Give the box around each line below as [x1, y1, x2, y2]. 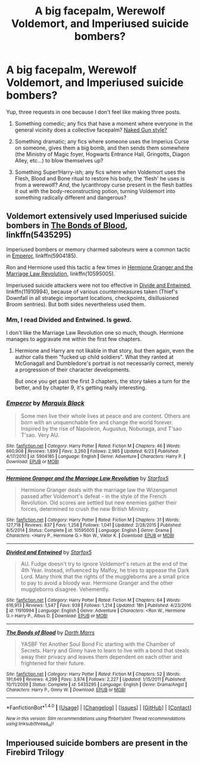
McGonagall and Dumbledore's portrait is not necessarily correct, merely [14, 360, 194, 367]
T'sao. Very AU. [20, 431, 60, 439]
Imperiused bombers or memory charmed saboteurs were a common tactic [6, 246, 191, 253]
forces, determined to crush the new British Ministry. [20, 505, 150, 513]
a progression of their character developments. [14, 366, 131, 373]
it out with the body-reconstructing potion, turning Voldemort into [14, 187, 176, 195]
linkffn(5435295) [6, 230, 72, 240]
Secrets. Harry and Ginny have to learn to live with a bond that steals [20, 647, 189, 654]
